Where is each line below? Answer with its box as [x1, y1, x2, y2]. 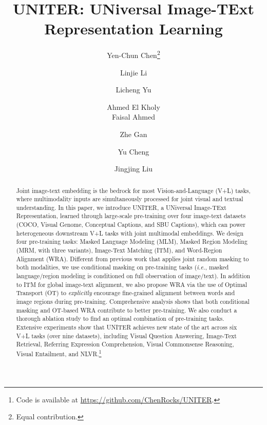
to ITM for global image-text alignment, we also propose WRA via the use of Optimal [16, 280, 247, 288]
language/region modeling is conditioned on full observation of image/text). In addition [16, 272, 251, 280]
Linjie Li [120, 67, 147, 78]
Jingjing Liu [114, 163, 153, 174]
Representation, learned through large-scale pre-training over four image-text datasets [16, 211, 246, 220]
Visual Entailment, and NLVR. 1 [16, 347, 102, 358]
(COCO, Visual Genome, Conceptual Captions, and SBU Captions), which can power [16, 220, 245, 229]
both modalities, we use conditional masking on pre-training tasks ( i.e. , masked [16, 263, 229, 272]
